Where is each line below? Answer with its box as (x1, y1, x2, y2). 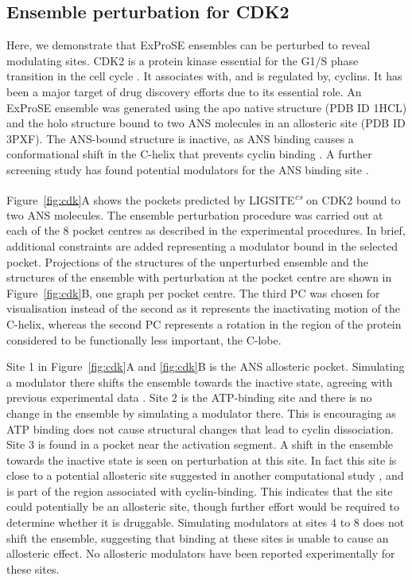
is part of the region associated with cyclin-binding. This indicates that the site (6, 482, 393, 499)
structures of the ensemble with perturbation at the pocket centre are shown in (6, 269, 392, 286)
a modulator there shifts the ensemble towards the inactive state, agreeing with (6, 373, 393, 390)
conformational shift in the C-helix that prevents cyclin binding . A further (6, 146, 372, 162)
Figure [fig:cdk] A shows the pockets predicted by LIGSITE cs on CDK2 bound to (6, 189, 401, 208)
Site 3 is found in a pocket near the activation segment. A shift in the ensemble (6, 436, 394, 453)
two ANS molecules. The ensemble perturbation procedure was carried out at (6, 206, 383, 223)
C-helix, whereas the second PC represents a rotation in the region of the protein (6, 315, 402, 332)
